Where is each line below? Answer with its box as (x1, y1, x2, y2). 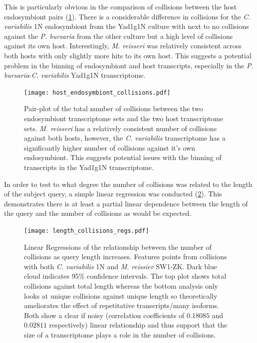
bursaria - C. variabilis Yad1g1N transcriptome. (4, 70, 146, 80)
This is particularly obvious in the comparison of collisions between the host (4, 1, 237, 11)
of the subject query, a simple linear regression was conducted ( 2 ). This (4, 188, 222, 199)
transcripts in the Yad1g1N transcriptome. (24, 162, 154, 172)
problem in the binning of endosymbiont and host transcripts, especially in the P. (4, 60, 254, 70)
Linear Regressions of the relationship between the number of (24, 241, 212, 252)
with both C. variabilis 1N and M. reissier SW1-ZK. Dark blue (24, 261, 217, 271)
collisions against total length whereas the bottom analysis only (24, 280, 219, 291)
